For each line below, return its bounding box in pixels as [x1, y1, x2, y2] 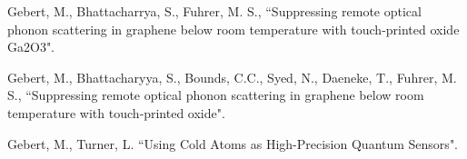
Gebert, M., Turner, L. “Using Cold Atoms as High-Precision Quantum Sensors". [7, 134, 459, 153]
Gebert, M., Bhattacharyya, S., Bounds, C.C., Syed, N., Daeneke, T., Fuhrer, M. [7, 67, 457, 86]
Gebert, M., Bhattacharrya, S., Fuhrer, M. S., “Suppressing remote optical [7, 2, 422, 20]
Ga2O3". [7, 37, 55, 56]
